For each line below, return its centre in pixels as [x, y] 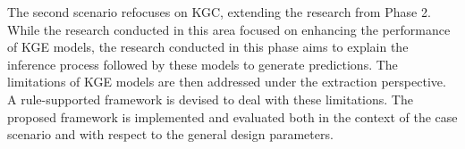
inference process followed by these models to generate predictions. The [203, 64]
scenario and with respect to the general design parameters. [170, 134]
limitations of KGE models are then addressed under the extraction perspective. [227, 82]
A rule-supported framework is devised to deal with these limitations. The [210, 99]
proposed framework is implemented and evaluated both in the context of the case [232, 116]
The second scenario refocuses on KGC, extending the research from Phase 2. [219, 12]
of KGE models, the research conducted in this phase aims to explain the [208, 47]
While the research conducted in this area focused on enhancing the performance [229, 29]
